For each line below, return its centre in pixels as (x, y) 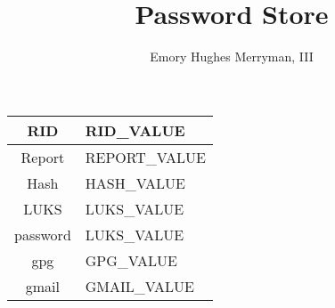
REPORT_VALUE (145, 157)
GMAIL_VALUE (139, 286)
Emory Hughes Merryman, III (232, 57)
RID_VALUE (135, 130)
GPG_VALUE (131, 260)
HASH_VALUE (135, 182)
